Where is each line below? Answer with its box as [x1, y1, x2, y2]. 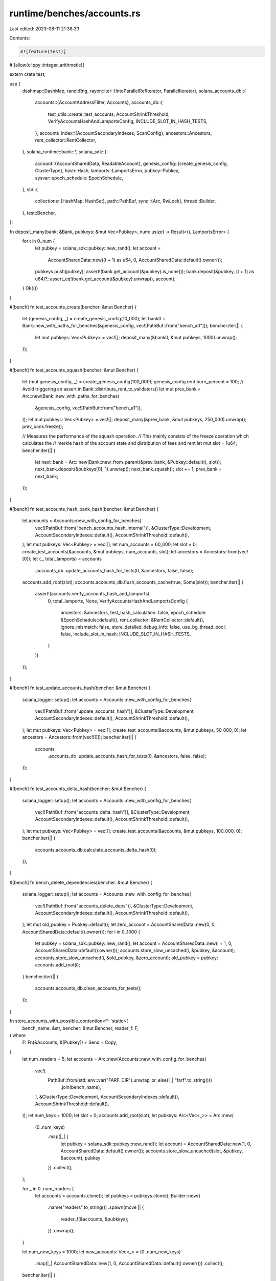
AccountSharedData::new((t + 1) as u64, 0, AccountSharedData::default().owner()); [48, 257, 222, 263]
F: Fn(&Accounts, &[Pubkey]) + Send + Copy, [22, 1039, 118, 1045]
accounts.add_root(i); [35, 962, 80, 968]
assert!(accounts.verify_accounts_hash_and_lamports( [35, 591, 150, 597]
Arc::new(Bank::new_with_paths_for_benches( [22, 393, 120, 399]
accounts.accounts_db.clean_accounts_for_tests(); [35, 985, 142, 991]
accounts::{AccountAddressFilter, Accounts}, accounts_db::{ [35, 99, 163, 106]
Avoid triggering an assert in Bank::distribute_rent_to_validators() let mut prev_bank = [22, 386, 201, 392]
